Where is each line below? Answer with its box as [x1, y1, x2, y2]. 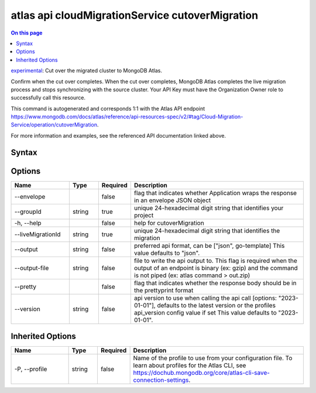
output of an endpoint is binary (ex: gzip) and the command [133, 264, 298, 272]
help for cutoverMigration [133, 218, 204, 227]
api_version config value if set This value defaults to [133, 308, 277, 316]
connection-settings [133, 376, 189, 384]
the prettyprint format [133, 286, 194, 294]
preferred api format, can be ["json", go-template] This [133, 241, 285, 250]
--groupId [14, 207, 42, 216]
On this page [11, 29, 43, 36]
